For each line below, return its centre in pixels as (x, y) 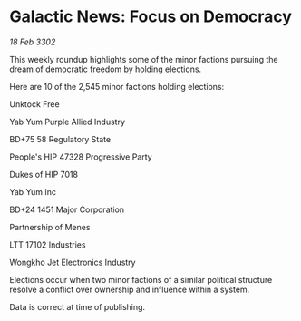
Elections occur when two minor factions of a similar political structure (141, 279)
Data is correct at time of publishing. (78, 306)
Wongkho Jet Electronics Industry (73, 262)
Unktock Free (35, 104)
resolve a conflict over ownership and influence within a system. (130, 289)
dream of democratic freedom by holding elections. (106, 69)
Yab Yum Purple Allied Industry (67, 122)
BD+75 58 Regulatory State (60, 139)
